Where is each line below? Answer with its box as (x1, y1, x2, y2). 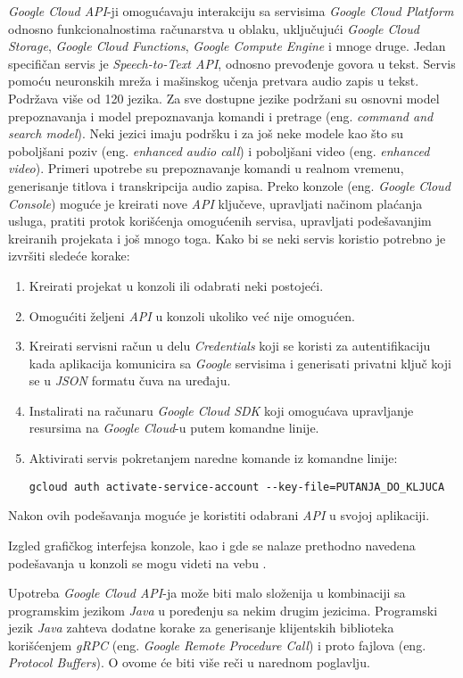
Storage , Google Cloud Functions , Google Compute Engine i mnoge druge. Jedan (8, 37, 446, 55)
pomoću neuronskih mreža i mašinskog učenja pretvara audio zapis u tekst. (8, 71, 419, 90)
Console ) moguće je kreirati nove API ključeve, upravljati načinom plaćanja (8, 194, 423, 212)
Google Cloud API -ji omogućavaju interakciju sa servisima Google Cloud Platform (8, 2, 454, 20)
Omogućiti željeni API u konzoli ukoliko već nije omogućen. (29, 306, 355, 325)
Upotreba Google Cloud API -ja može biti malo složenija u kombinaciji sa (8, 583, 406, 602)
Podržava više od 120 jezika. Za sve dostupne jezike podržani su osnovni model (8, 88, 440, 107)
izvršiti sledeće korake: (8, 246, 130, 265)
